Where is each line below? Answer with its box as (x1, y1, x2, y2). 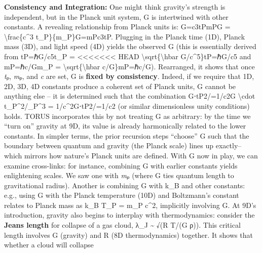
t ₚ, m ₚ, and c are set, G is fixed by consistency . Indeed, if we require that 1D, (4, 71, 254, 81)
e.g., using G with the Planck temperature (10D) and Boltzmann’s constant (4, 190, 239, 200)
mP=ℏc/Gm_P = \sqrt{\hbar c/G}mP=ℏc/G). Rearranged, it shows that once (4, 61, 255, 71)
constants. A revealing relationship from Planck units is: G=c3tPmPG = (4, 21, 231, 32)
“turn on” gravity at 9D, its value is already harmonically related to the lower (4, 120, 246, 131)
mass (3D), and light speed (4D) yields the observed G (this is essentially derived (4, 41, 256, 52)
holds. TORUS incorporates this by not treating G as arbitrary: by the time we (4, 110, 251, 121)
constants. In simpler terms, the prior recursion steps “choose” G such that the (4, 130, 249, 141)
